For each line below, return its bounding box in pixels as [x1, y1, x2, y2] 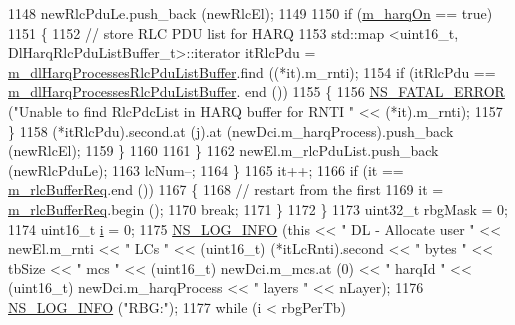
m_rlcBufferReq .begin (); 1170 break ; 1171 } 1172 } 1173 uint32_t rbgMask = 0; [8, 198, 508, 219]
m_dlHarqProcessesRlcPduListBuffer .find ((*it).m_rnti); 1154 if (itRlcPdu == [8, 61, 496, 82]
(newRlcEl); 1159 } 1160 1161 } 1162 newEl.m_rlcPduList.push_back [8, 140, 439, 161]
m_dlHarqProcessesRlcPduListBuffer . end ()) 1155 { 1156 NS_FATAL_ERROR [8, 81, 505, 102]
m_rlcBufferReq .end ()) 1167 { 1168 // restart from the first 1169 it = [8, 179, 444, 200]
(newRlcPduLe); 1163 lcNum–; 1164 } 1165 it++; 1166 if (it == [8, 159, 404, 180]
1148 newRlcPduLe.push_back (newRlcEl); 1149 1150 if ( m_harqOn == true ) [8, 3, 493, 23]
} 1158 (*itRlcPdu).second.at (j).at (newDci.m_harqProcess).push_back [8, 120, 454, 141]
